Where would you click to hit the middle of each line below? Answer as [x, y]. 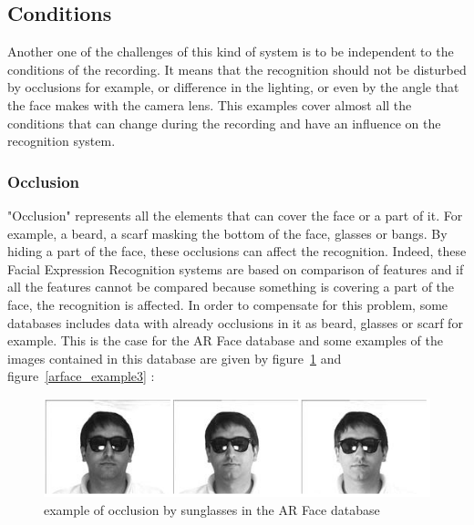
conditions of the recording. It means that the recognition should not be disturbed [237, 69]
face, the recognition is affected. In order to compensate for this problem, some [228, 304]
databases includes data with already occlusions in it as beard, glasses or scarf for [235, 322]
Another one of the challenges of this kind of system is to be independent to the [231, 51]
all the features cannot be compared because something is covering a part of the [231, 287]
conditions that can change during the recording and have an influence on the [224, 123]
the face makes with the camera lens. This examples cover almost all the [210, 104]
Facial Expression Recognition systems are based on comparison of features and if [236, 268]
